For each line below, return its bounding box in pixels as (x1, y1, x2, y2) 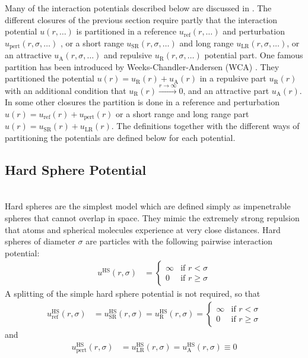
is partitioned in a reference (76, 25, 177, 37)
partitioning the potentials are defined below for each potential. (5, 131, 236, 144)
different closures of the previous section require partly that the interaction (5, 13, 278, 26)
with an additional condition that (5, 84, 126, 96)
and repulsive (104, 49, 153, 61)
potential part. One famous (204, 49, 303, 61)
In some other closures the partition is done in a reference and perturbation (5, 96, 280, 108)
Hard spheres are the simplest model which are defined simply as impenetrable (5, 200, 291, 212)
